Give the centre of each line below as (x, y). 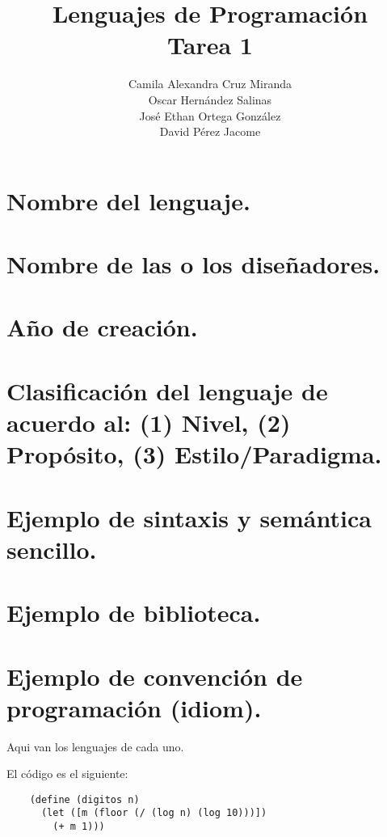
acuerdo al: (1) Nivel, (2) (149, 422)
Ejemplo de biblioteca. (134, 613)
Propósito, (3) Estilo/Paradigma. (194, 454)
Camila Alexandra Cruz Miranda (210, 84)
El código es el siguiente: (67, 774)
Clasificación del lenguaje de (167, 390)
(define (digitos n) (84, 799)
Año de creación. (102, 327)
